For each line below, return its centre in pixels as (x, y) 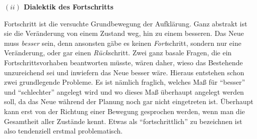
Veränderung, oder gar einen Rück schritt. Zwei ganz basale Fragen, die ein (118, 53)
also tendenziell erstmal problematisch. (63, 131)
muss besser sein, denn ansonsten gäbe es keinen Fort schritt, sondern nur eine (123, 43)
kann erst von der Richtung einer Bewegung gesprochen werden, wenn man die (124, 111)
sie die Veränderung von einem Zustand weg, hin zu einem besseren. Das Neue (124, 33)
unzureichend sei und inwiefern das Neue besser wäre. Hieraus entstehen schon (124, 72)
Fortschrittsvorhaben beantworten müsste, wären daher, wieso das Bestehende (123, 62)
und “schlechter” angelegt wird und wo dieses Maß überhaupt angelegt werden (124, 91)
